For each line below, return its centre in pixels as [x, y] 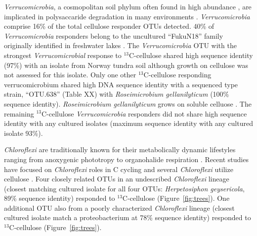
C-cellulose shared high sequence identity [191, 55]
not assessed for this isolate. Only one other [70, 75]
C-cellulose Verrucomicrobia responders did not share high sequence [144, 113]
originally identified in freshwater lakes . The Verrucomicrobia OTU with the [120, 45]
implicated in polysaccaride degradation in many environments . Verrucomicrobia [127, 16]
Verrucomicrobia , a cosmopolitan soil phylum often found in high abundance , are [128, 6]
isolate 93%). [23, 133]
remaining [19, 113]
